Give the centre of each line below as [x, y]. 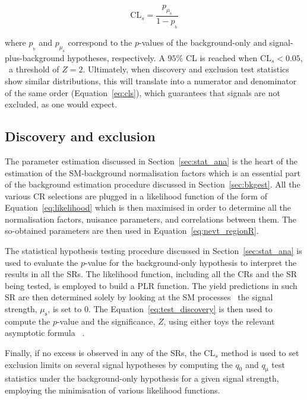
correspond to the [100, 42]
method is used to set [260, 353]
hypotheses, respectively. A [116, 57]
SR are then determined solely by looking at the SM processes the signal [139, 297]
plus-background [35, 57]
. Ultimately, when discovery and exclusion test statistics [186, 69]
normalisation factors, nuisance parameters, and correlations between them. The [151, 219]
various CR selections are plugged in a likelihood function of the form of [136, 196]
